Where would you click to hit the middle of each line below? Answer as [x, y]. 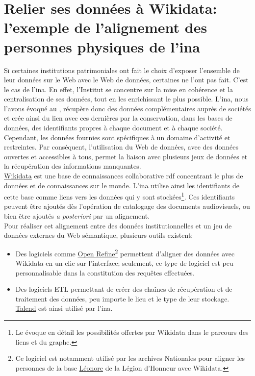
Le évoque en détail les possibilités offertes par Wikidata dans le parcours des [132, 332]
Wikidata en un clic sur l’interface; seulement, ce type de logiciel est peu [124, 263]
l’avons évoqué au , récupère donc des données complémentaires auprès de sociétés [127, 108]
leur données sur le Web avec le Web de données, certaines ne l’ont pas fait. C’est [126, 80]
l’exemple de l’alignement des [106, 27]
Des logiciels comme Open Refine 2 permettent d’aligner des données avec [125, 252]
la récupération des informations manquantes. [73, 166]
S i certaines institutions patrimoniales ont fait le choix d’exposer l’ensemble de [122, 70]
